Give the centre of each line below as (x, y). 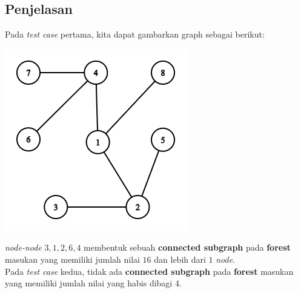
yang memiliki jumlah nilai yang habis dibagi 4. (93, 283)
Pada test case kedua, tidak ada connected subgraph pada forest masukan (149, 271)
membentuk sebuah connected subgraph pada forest (187, 247)
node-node (23, 247)
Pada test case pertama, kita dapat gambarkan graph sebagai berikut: (135, 34)
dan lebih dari (180, 259)
